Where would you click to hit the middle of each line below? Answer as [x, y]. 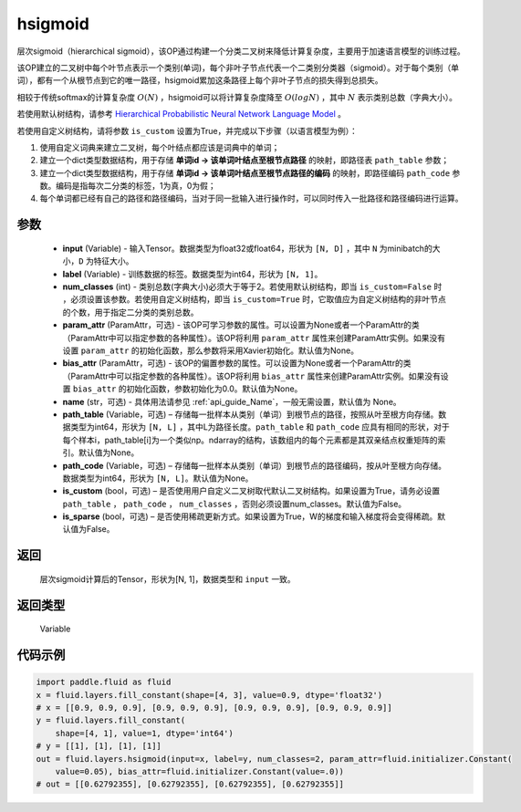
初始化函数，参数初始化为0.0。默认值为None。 [214, 389]
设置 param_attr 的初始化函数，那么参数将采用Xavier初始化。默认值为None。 [211, 350]
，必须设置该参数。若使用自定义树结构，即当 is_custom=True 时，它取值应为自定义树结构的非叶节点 [254, 299]
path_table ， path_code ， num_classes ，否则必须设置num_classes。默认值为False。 [234, 504]
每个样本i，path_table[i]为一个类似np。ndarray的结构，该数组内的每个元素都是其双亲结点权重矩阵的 [250, 440]
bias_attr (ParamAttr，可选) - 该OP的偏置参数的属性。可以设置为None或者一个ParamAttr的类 [237, 363]
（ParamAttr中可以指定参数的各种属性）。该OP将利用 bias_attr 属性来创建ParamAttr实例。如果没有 [252, 376]
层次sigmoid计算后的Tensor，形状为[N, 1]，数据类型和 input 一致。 [167, 578]
